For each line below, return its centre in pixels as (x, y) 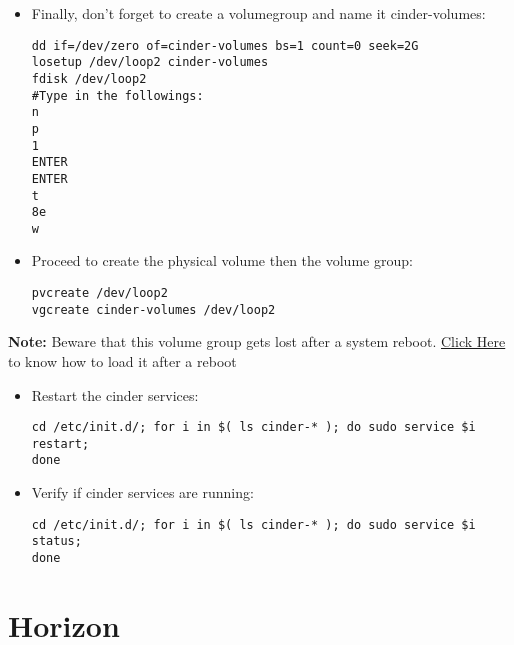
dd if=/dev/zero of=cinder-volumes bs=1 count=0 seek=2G (225, 45)
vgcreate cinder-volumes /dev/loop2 (153, 309)
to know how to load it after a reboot (122, 360)
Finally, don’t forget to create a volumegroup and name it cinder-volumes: (258, 13)
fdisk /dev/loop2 (89, 78)
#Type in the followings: (117, 95)
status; (56, 541)
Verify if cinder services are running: (142, 492)
